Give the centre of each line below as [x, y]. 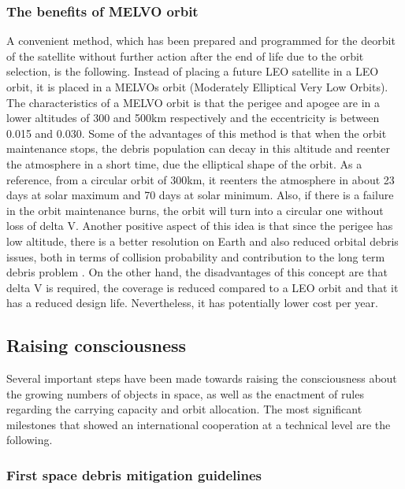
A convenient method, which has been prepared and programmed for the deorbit [201, 41]
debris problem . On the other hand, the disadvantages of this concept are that [197, 272]
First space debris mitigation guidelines [134, 475]
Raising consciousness [97, 345]
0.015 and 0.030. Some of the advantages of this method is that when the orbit [197, 133]
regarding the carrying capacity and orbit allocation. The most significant [184, 409]
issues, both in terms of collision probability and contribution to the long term [196, 256]
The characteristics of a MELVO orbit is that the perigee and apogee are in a [193, 102]
